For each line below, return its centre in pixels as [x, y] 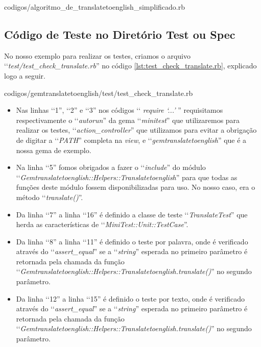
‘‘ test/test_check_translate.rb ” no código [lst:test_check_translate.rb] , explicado [130, 66]
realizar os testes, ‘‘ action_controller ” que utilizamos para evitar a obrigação [136, 130]
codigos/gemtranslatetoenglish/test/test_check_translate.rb [99, 93]
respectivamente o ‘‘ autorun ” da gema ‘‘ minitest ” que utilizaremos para [128, 120]
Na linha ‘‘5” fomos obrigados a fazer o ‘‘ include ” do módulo [111, 167]
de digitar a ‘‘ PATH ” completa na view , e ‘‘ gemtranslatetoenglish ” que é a [131, 140]
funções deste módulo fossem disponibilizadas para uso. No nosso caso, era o [136, 187]
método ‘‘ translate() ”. [50, 197]
